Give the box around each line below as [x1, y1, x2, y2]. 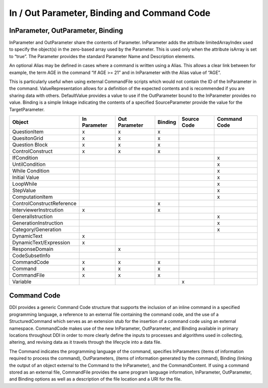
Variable [12, 278, 32, 285]
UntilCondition [12, 160, 46, 167]
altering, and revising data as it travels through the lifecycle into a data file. [9, 339, 162, 345]
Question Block [12, 141, 48, 148]
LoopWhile [12, 180, 37, 187]
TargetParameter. [9, 106, 45, 112]
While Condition [12, 167, 50, 174]
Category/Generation [12, 226, 62, 233]
